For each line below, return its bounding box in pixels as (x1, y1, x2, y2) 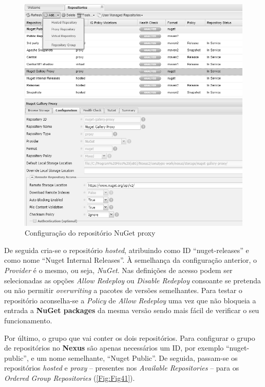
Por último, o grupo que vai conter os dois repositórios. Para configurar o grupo (4, 332, 255, 343)
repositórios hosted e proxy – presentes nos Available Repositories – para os (4, 362, 239, 373)
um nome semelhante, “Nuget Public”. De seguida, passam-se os (36, 352, 238, 363)
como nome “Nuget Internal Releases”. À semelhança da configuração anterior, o (4, 255, 257, 265)
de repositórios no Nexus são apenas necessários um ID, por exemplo (4, 342, 224, 353)
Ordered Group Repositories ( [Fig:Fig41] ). (4, 372, 135, 383)
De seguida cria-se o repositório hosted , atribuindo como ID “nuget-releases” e (4, 244, 249, 255)
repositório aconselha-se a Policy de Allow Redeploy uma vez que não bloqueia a (4, 295, 256, 305)
